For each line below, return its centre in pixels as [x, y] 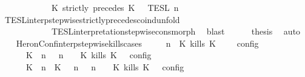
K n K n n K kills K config [105, 66]
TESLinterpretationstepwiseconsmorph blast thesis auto [176, 31]
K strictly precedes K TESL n [115, 7]
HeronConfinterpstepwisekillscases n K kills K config [137, 43]
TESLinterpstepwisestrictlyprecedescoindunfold [92, 19]
